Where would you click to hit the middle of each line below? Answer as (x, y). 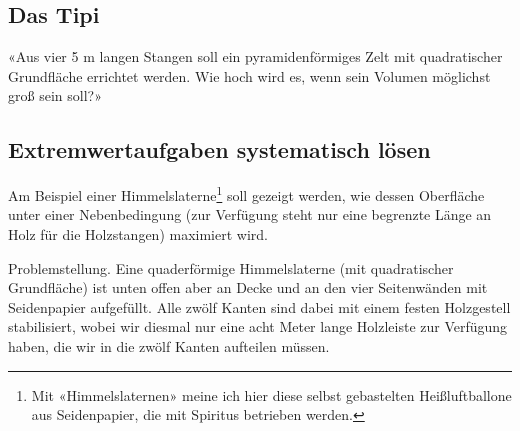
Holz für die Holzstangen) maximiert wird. (138, 234)
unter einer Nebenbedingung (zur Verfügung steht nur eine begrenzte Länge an (250, 214)
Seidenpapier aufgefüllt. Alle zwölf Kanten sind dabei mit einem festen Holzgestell (259, 306)
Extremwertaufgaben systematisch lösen (219, 149)
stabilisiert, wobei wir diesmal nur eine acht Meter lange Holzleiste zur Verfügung (258, 326)
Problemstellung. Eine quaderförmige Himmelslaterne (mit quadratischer (231, 267)
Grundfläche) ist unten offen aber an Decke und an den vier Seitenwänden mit (248, 287)
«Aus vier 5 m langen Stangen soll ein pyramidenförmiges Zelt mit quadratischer (255, 56)
